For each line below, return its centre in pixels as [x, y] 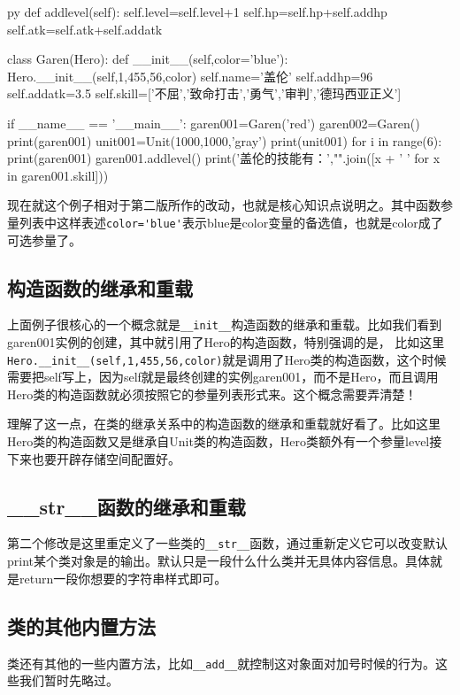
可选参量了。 [44, 239]
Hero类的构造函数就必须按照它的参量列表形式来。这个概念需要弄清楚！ [212, 394]
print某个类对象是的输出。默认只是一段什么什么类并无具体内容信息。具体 [218, 561]
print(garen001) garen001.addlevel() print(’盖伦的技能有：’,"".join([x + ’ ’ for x [224, 158]
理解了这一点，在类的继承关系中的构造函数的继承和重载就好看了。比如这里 [224, 424]
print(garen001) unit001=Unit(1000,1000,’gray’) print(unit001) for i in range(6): [225, 140]
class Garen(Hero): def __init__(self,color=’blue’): [148, 59]
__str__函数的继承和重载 [126, 506]
